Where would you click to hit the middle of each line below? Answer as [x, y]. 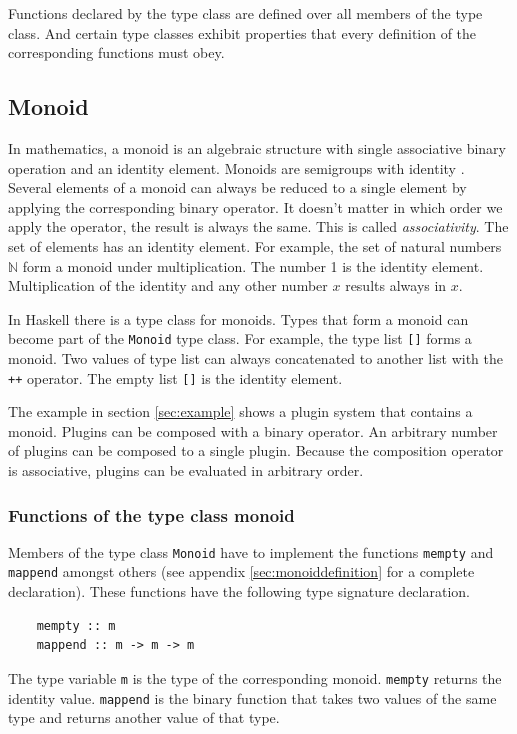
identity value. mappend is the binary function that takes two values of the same [252, 697]
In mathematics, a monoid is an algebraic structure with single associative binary [257, 147]
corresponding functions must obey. [116, 52]
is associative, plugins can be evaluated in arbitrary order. [186, 470]
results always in [396, 285]
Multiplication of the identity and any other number [168, 285]
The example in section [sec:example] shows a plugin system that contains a [240, 411]
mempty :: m [76, 625]
